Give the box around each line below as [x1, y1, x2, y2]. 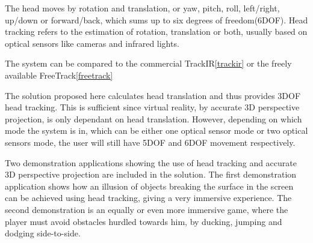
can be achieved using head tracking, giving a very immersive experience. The [5, 191, 292, 204]
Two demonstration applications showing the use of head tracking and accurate [5, 156, 297, 169]
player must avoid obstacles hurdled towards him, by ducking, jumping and [5, 215, 282, 227]
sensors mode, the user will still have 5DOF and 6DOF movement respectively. [5, 136, 296, 148]
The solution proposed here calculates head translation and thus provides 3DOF [5, 89, 301, 101]
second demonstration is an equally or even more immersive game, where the [5, 203, 288, 215]
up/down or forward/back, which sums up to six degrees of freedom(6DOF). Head [5, 13, 308, 26]
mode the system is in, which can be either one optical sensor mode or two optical [5, 124, 308, 137]
